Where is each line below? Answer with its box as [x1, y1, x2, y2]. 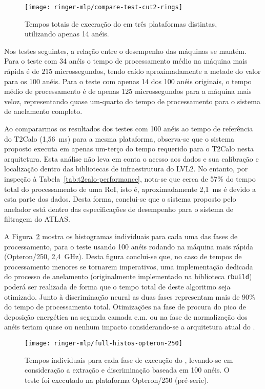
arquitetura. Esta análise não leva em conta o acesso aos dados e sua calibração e [4, 153, 259, 164]
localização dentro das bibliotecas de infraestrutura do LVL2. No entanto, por [4, 163, 248, 174]
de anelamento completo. [4, 106, 83, 116]
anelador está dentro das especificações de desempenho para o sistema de [4, 203, 234, 214]
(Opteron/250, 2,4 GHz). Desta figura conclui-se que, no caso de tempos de [4, 251, 242, 262]
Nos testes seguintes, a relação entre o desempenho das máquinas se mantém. [4, 45, 247, 56]
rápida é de [4, 66, 39, 76]
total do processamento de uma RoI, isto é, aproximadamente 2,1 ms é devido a [4, 183, 256, 194]
